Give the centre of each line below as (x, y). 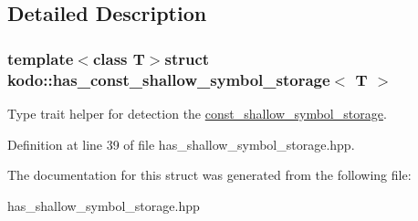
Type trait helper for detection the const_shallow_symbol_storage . (197, 113)
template (41, 58)
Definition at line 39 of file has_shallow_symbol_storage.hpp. (181, 144)
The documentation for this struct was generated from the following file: (209, 175)
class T (119, 58)
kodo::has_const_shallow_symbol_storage (169, 79)
